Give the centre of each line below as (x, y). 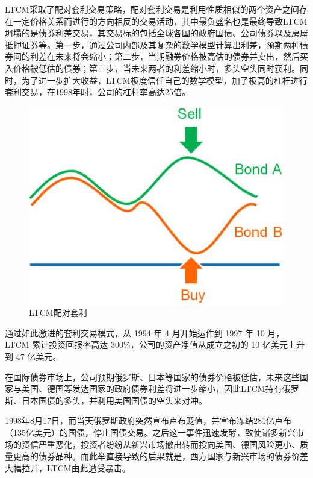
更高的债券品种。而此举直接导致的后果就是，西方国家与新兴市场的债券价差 (160, 456)
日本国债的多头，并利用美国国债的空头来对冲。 (114, 400)
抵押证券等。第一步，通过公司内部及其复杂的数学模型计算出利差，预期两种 (152, 44)
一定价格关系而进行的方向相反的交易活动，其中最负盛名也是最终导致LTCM (160, 21)
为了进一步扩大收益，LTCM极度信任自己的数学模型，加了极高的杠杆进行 (164, 80)
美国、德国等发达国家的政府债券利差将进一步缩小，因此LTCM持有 (152, 388)
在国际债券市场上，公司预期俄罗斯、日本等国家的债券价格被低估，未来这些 (152, 376)
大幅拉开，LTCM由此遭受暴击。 (68, 467)
